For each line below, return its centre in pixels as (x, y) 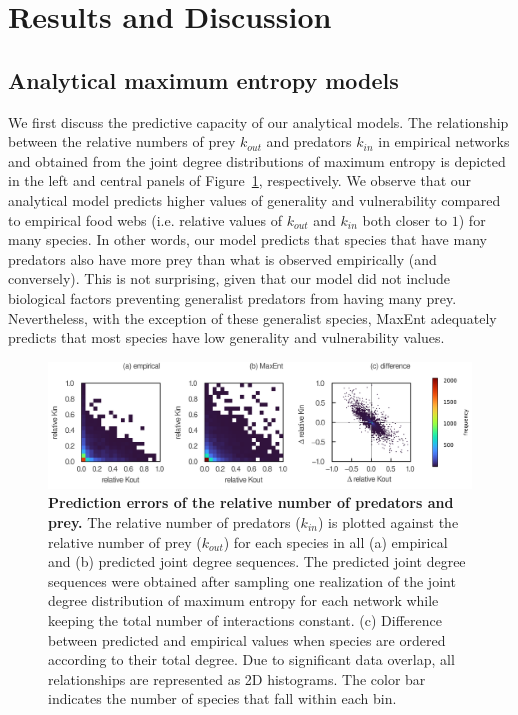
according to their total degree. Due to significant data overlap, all (251, 659)
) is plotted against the (388, 522)
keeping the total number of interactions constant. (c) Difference (245, 619)
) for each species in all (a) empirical (335, 541)
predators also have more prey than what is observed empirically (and (222, 258)
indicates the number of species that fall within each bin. (222, 698)
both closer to (405, 219)
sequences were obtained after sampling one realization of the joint (252, 580)
